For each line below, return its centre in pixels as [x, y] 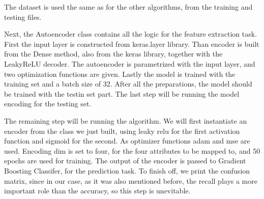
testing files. [23, 17]
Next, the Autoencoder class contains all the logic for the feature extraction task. [131, 34]
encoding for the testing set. [48, 104]
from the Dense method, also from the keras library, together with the [113, 54]
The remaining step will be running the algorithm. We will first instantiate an [126, 120]
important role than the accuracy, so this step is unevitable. [97, 191]
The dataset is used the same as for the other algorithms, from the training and [128, 7]
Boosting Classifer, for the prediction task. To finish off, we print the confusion [127, 170]
